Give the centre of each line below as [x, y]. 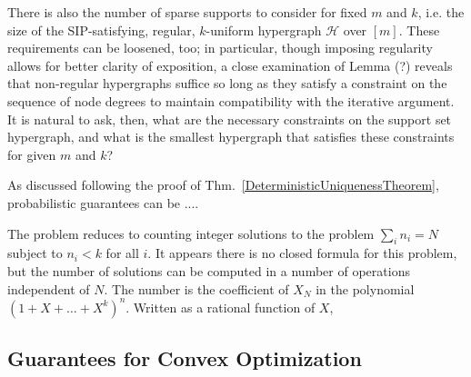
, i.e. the [441, 12]
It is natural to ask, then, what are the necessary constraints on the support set [230, 119]
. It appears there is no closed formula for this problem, [302, 253]
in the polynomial [365, 288]
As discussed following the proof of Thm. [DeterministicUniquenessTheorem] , [223, 185]
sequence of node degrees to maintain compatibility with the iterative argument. [231, 100]
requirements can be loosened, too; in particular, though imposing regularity [220, 48]
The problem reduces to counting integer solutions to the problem [191, 233]
